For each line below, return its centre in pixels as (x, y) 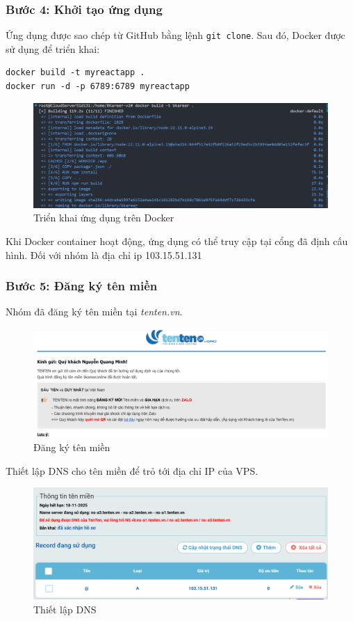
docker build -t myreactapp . (75, 73)
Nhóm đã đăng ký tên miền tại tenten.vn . (94, 312)
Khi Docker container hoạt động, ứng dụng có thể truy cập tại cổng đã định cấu (177, 241)
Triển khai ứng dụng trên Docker (104, 218)
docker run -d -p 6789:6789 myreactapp (98, 87)
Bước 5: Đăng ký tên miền (82, 286)
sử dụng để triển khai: (53, 48)
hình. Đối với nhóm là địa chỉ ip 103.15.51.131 (104, 254)
